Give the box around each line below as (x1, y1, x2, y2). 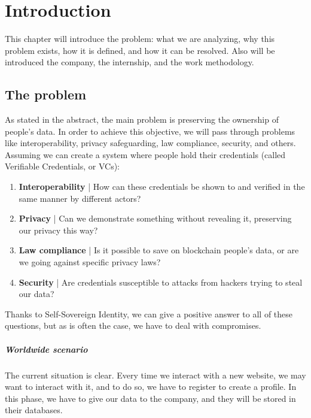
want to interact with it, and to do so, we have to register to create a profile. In (5, 380, 297, 393)
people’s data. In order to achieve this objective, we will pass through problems (5, 125, 295, 137)
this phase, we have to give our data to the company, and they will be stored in (5, 392, 296, 404)
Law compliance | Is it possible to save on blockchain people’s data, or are (19, 244, 299, 256)
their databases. (5, 404, 63, 416)
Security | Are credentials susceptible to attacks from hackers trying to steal (19, 275, 303, 288)
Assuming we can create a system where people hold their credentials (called (5, 148, 286, 160)
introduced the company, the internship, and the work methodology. (5, 56, 254, 68)
